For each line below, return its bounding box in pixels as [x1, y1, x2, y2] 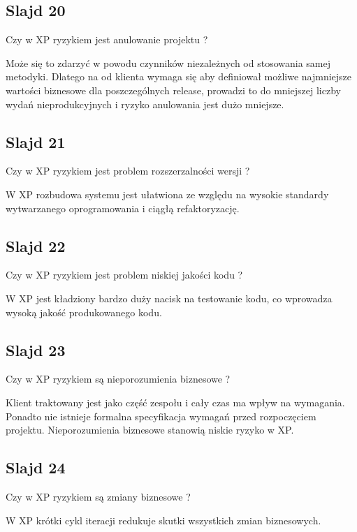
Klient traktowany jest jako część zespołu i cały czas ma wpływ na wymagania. [6, 394, 345, 409]
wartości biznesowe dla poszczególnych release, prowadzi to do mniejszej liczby [6, 82, 341, 97]
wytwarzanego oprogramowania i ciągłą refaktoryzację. [6, 200, 240, 215]
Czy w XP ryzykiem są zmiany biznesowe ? [6, 489, 191, 503]
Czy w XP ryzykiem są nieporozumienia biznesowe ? [6, 371, 231, 386]
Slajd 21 [6, 131, 66, 152]
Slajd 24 [6, 457, 66, 478]
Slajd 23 [6, 339, 66, 360]
